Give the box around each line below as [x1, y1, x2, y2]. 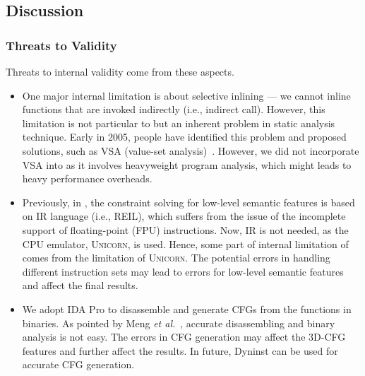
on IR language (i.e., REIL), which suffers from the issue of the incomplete [22, 208, 346, 223]
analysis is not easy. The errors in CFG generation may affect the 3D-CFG [22, 329, 346, 344]
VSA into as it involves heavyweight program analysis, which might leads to [22, 157, 352, 172]
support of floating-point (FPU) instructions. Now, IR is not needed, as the [22, 222, 349, 237]
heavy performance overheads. [22, 171, 152, 186]
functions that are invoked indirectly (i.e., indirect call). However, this [22, 102, 325, 117]
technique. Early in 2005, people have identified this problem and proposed [22, 129, 347, 144]
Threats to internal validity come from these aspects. [6, 64, 234, 78]
